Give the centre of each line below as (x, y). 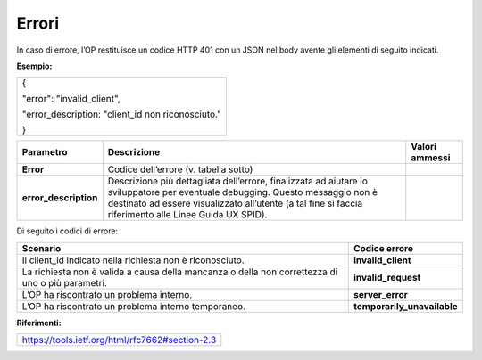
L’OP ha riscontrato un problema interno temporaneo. (133, 306)
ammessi (431, 158)
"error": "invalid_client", (71, 99)
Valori (424, 147)
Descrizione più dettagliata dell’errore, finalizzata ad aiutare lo (237, 181)
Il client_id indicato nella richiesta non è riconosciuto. (133, 260)
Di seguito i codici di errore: (67, 231)
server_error (380, 294)
